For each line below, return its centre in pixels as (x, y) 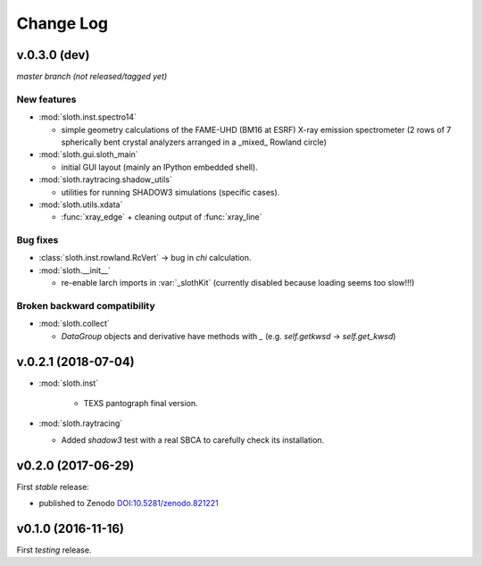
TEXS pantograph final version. (141, 404)
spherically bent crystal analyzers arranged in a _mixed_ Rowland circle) (194, 142)
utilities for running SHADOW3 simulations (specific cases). (170, 192)
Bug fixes (37, 240)
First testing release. (54, 550)
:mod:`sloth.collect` (75, 324)
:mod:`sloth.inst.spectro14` (88, 117)
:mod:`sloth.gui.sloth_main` (88, 154)
